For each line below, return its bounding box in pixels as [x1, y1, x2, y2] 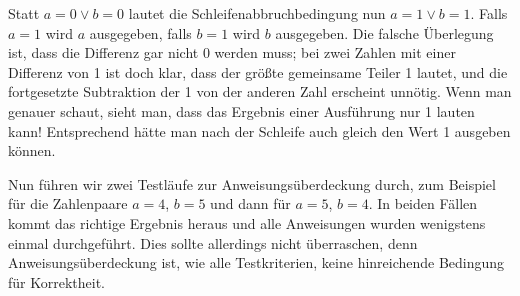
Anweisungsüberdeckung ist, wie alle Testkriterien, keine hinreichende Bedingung [8, 252, 505, 273]
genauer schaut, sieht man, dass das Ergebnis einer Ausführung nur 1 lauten [8, 100, 475, 121]
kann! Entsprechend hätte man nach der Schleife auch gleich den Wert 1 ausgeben [8, 120, 511, 141]
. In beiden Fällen [368, 193, 478, 214]
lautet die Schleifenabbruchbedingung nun [128, 3, 386, 23]
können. [8, 140, 56, 161]
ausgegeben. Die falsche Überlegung [275, 22, 494, 43]
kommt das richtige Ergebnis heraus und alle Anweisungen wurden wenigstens [8, 212, 486, 233]
